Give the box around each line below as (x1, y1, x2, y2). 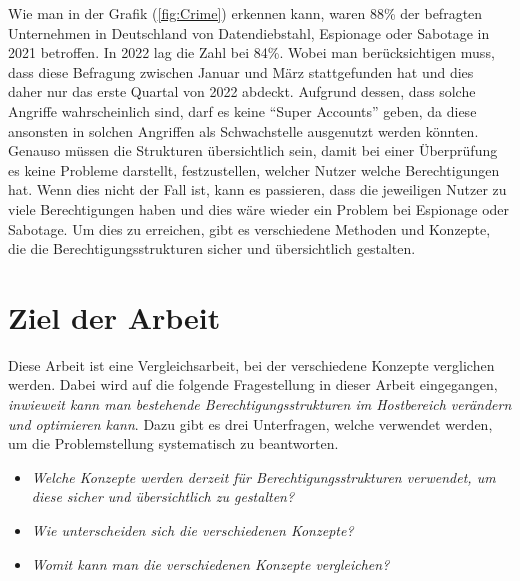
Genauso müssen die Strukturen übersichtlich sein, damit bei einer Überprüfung (8, 140, 498, 161)
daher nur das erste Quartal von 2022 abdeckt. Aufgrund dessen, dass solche (8, 81, 476, 102)
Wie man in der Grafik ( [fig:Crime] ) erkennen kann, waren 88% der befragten (8, 3, 483, 23)
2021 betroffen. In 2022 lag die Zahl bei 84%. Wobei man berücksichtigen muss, (8, 42, 495, 63)
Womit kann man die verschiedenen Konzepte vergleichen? (31, 553, 390, 574)
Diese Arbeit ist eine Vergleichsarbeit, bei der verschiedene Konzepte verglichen (8, 354, 495, 375)
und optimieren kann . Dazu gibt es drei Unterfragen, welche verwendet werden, (8, 413, 493, 434)
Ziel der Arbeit (8, 296, 221, 337)
